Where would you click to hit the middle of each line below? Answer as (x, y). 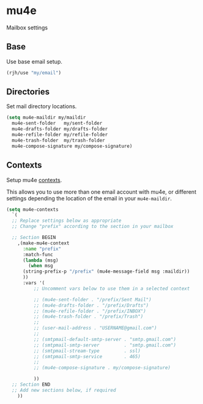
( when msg (41, 266)
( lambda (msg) (41, 260)
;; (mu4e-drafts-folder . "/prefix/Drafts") (91, 305)
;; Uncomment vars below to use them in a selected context (112, 288)
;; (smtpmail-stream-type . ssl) (87, 351)
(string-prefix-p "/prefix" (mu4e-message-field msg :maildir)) (106, 272)
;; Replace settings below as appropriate (67, 221)
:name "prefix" (42, 249)
